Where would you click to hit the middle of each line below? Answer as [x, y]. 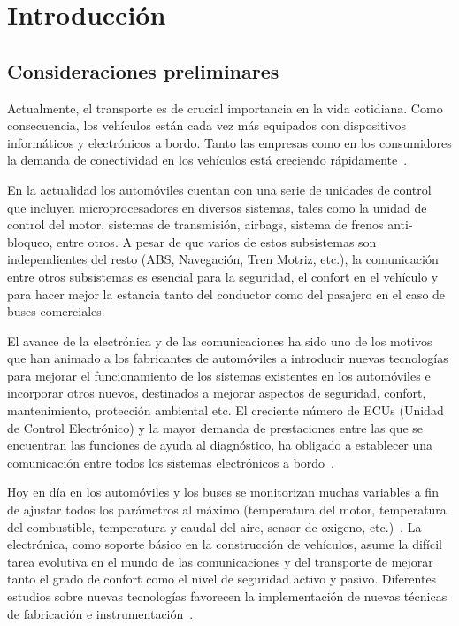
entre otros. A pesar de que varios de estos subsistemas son [217, 241]
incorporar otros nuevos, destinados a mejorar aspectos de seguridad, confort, [217, 393]
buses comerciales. [56, 311]
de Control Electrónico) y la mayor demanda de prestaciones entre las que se [215, 427]
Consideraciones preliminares [143, 70]
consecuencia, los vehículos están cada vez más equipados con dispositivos [207, 125]
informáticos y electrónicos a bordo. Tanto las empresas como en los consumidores [229, 142]
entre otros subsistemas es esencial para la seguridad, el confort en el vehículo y [223, 276]
